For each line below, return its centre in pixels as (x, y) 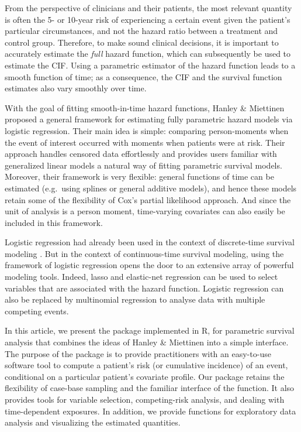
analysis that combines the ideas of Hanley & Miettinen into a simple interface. (147, 342)
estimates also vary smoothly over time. (76, 88)
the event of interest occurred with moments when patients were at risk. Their (145, 142)
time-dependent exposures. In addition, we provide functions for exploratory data (150, 411)
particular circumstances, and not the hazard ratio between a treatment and (141, 31)
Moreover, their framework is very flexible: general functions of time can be (139, 176)
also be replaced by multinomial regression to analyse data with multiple (135, 299)
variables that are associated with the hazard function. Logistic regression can (144, 288)
